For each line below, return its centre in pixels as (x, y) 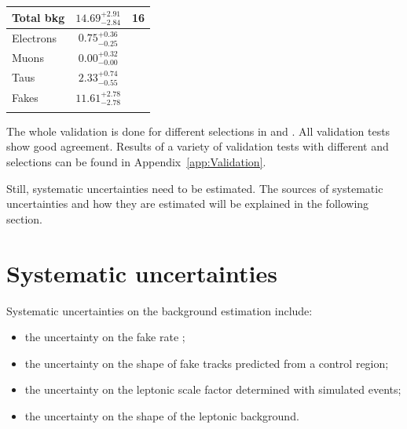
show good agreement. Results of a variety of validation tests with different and (198, 146)
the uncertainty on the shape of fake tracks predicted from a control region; (207, 363)
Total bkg (38, 17)
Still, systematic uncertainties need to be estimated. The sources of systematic (195, 188)
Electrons (35, 37)
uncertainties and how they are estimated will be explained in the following (188, 204)
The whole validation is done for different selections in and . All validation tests (198, 131)
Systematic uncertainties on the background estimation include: (159, 310)
